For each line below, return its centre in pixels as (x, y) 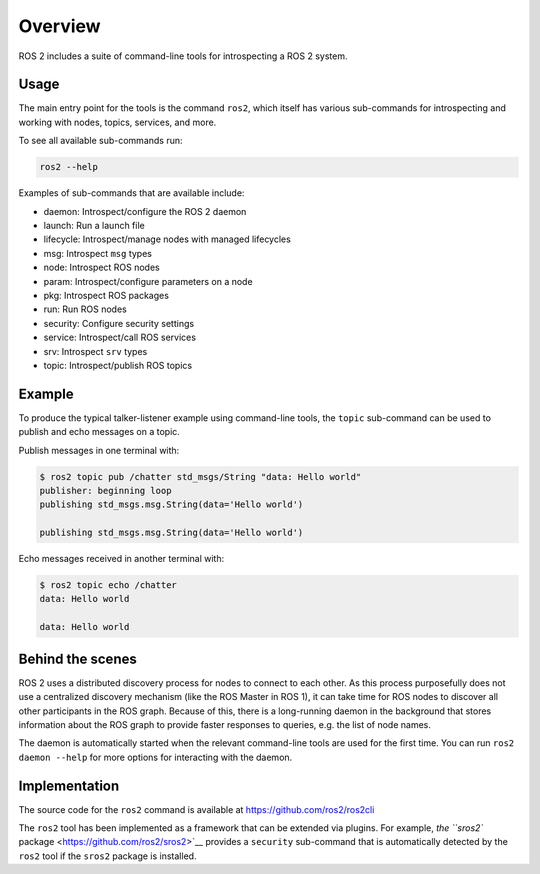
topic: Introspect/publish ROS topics (118, 365)
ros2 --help (69, 167)
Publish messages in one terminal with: (99, 450)
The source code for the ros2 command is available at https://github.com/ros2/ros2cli (196, 809)
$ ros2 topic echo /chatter (108, 585)
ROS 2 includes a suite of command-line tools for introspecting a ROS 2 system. (183, 56)
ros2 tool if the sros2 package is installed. (107, 856)
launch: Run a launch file (94, 225)
